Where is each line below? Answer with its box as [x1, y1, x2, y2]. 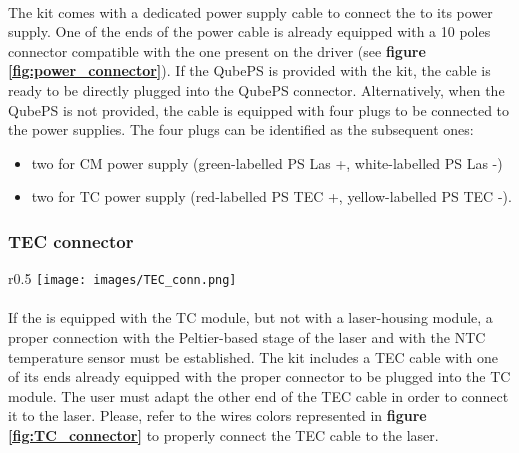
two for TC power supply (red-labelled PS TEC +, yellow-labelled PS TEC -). [31, 186, 512, 207]
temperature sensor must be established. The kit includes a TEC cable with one [8, 346, 498, 367]
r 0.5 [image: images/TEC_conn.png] [8, 268, 237, 289]
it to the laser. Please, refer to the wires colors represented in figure [8, 405, 427, 426]
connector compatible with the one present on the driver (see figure [8, 40, 426, 61]
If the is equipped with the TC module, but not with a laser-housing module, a [8, 307, 493, 328]
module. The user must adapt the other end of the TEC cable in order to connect [8, 385, 509, 406]
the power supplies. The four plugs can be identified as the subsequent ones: [8, 119, 474, 140]
